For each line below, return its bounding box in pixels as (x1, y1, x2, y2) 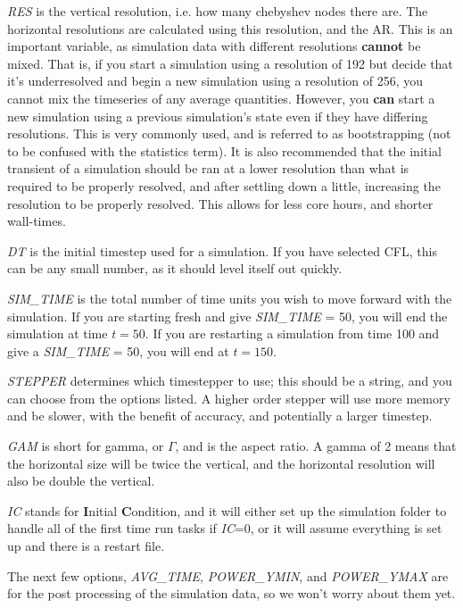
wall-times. (7, 212, 66, 230)
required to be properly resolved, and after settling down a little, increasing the (7, 176, 441, 195)
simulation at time (7, 324, 108, 343)
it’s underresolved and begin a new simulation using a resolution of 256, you (7, 71, 424, 90)
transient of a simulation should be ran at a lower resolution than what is (7, 159, 409, 178)
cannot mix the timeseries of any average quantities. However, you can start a (7, 88, 435, 107)
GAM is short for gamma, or (7, 437, 164, 455)
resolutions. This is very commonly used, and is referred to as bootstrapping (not (7, 124, 451, 143)
